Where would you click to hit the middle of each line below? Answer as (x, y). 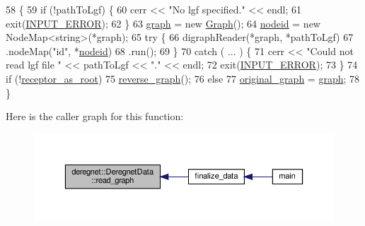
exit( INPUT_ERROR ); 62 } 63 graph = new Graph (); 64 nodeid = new (163, 23)
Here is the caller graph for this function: (95, 116)
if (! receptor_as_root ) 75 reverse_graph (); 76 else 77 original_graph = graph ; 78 (183, 78)
